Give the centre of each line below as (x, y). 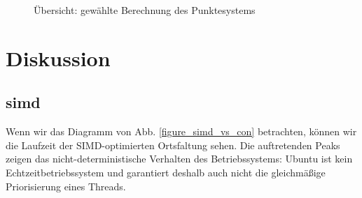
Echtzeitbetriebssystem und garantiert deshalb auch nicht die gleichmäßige (166, 172)
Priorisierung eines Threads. (66, 186)
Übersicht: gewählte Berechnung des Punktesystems (145, 10)
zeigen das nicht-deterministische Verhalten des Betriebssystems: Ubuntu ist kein (179, 159)
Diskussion (58, 58)
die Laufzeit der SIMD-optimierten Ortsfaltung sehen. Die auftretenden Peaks (173, 145)
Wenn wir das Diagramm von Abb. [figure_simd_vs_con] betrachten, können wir (181, 131)
